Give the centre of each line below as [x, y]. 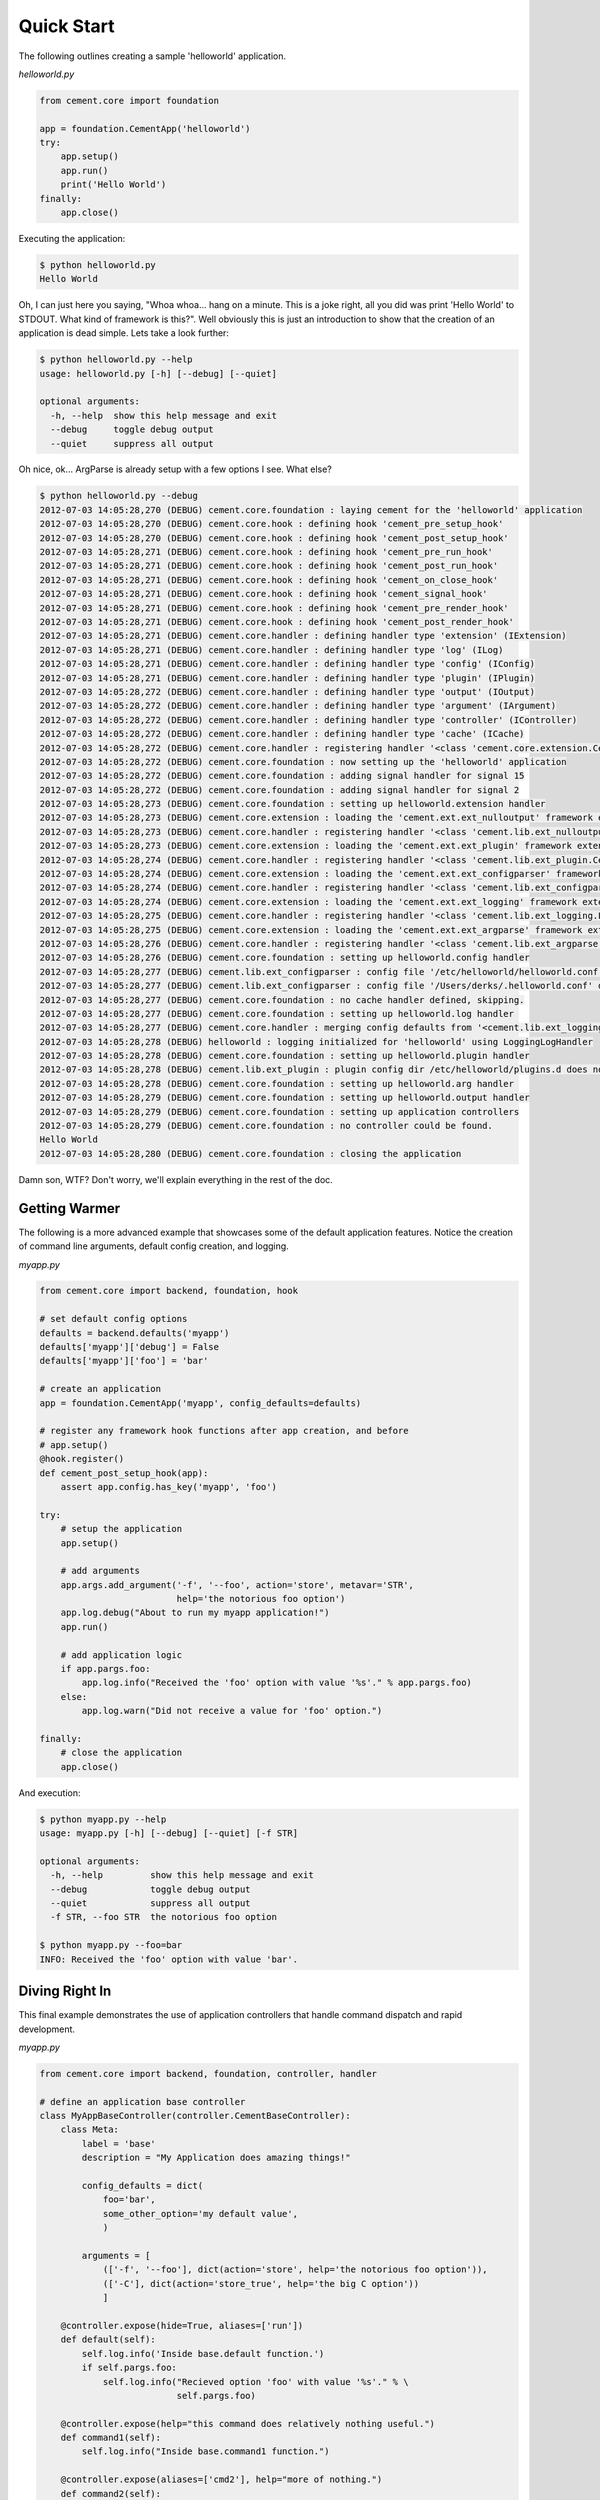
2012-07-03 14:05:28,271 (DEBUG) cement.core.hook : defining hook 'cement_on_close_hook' [269, 579]
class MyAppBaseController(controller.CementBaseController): [195, 2116]
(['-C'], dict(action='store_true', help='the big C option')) [261, 2283]
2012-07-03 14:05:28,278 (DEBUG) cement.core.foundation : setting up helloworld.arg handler [277, 1083]
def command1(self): [111, 2438]
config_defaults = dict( [142, 2186]
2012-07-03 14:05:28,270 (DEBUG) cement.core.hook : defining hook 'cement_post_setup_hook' [274, 538]
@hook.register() [82, 1459]
